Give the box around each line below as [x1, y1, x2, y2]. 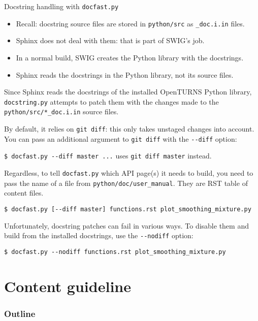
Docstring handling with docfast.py [4, 1, 119, 11]
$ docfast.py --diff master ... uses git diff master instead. [4, 150, 212, 161]
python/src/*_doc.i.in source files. [4, 106, 119, 117]
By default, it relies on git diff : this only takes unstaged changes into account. [4, 123, 254, 134]
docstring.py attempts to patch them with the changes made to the [4, 96, 219, 107]
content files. [4, 187, 44, 198]
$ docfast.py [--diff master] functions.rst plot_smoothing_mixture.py [4, 205, 251, 213]
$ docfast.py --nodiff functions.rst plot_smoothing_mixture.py [4, 248, 226, 255]
